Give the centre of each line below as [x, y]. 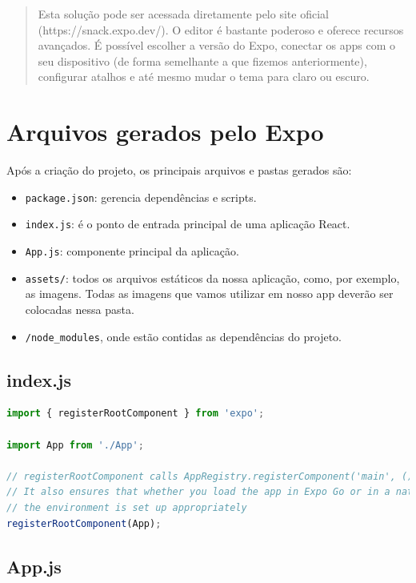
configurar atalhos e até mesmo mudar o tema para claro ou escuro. [204, 76]
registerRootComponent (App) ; [84, 523]
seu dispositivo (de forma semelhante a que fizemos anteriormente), [202, 60]
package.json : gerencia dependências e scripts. [141, 197]
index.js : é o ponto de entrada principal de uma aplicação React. [188, 224]
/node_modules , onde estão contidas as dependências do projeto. [183, 336]
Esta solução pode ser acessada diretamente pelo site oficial [183, 14]
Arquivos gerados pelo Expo [165, 132]
